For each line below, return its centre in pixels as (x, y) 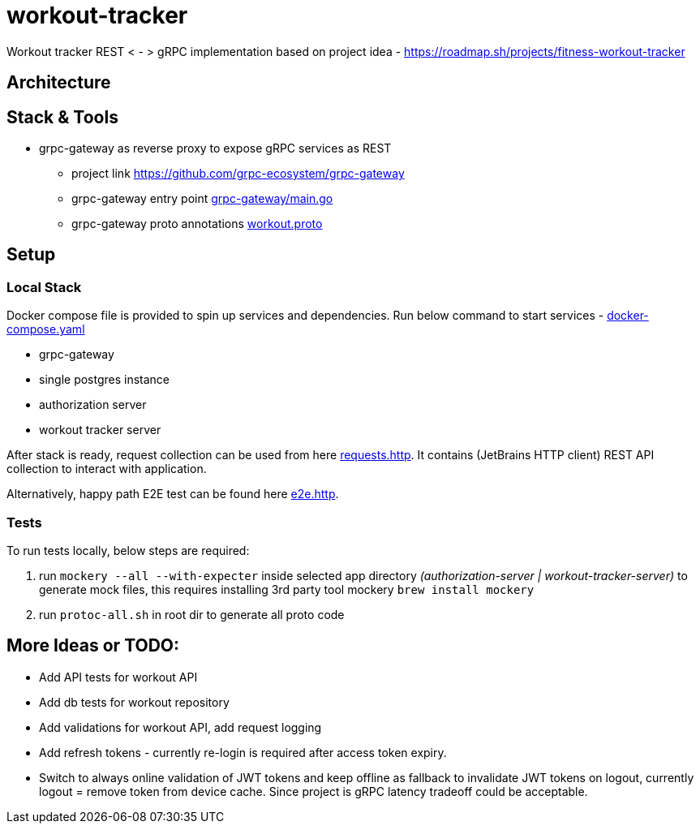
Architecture (59, 83)
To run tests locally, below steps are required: (128, 550)
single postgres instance (105, 380)
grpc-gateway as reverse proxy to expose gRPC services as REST (215, 148)
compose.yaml (46, 329)
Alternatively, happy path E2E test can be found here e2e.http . (173, 494)
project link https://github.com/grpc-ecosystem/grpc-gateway (238, 174)
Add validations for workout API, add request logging (180, 727)
